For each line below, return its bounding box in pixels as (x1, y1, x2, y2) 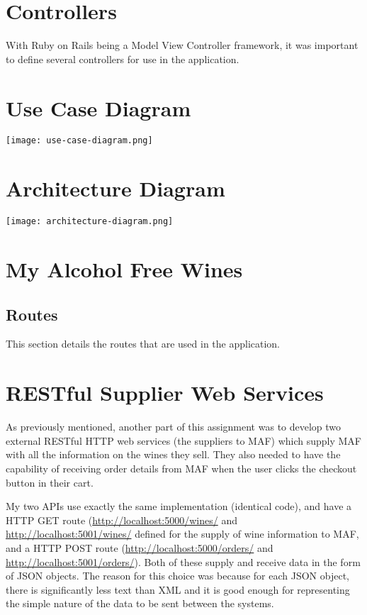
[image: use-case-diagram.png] (6, 135, 153, 146)
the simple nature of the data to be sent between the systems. (6, 596, 274, 611)
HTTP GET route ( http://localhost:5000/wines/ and (6, 512, 237, 527)
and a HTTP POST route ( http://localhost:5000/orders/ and (6, 540, 273, 555)
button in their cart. (6, 475, 94, 489)
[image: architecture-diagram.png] (6, 216, 174, 227)
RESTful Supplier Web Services (6, 378, 324, 407)
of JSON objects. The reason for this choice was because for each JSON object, (6, 568, 350, 583)
